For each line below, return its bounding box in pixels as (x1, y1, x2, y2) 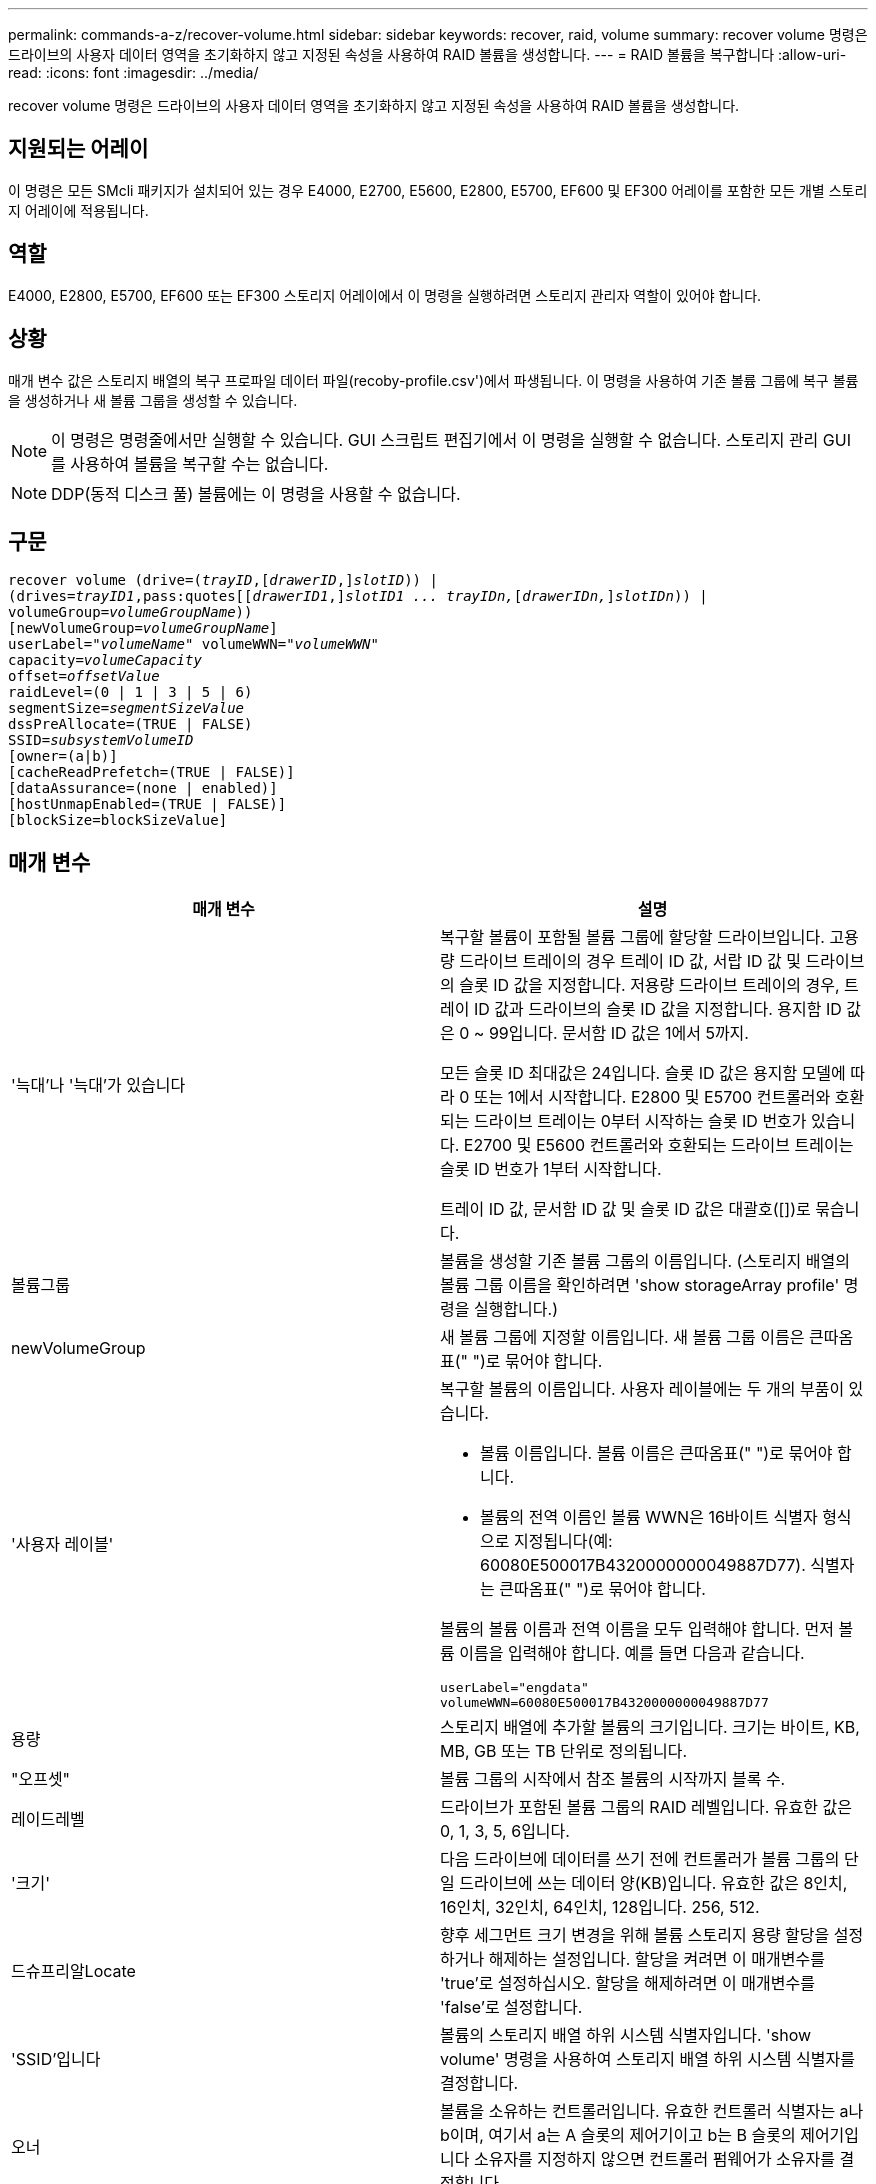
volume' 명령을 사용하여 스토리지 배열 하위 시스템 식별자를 (440, 2049, 855, 2070)
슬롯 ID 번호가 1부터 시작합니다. (440, 1159, 662, 1180)
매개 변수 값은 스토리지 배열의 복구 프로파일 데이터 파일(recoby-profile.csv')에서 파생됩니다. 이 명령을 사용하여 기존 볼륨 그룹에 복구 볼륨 (8, 371, 859, 389)
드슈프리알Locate (11, 1961, 136, 1982)
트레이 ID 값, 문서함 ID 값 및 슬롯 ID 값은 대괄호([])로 (440, 1199, 811, 1220)
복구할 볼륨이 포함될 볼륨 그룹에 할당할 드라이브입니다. (440, 927, 825, 948)
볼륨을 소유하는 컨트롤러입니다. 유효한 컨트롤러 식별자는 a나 (440, 2101, 864, 2122)
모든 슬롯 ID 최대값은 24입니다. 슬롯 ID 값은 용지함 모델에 (440, 1063, 846, 1084)
